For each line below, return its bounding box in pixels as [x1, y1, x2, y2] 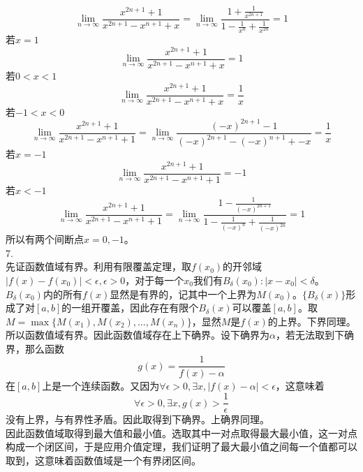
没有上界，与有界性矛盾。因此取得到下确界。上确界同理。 [6, 412, 269, 427]
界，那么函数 [6, 341, 64, 355]
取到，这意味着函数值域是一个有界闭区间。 [6, 452, 201, 467]
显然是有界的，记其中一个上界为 [110, 286, 257, 301]
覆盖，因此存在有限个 [101, 300, 199, 315]
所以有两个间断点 [6, 232, 84, 246]
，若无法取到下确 [275, 327, 354, 342]
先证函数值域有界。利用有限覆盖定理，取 [6, 259, 191, 274]
